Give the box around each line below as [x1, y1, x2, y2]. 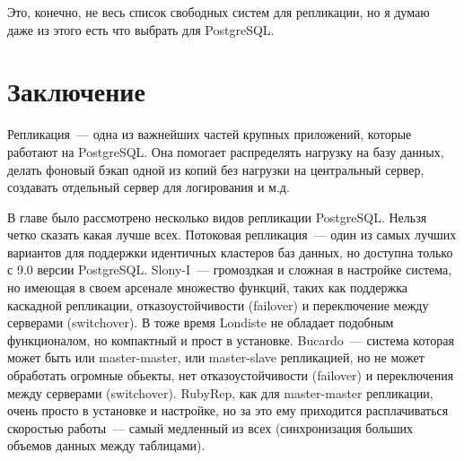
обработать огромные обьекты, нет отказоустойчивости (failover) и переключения [7, 366, 454, 385]
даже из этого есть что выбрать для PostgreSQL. [7, 20, 275, 39]
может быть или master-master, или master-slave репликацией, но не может [7, 348, 425, 367]
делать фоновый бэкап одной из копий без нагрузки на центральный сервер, [7, 160, 425, 178]
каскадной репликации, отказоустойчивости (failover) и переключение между [7, 295, 429, 314]
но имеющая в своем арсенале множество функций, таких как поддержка [7, 278, 408, 297]
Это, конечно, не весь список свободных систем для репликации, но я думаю [7, 3, 430, 21]
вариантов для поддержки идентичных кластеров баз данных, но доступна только [7, 242, 453, 261]
